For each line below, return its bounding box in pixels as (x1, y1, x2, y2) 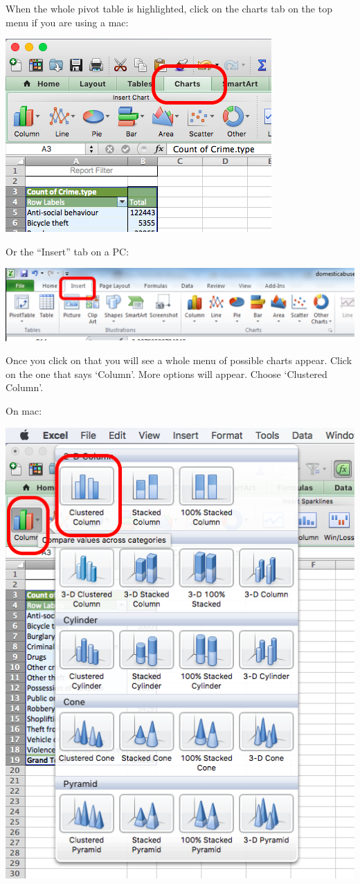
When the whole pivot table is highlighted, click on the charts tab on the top (6, 1, 332, 15)
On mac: (6, 404, 42, 418)
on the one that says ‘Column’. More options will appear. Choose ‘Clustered (6, 366, 327, 381)
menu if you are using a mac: (6, 15, 129, 29)
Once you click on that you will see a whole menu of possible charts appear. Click (6, 353, 352, 368)
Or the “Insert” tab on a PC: (6, 244, 129, 258)
